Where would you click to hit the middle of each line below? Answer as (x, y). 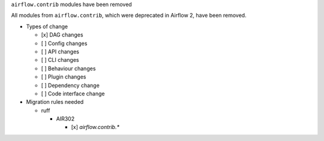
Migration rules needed (55, 102)
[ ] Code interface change (73, 94)
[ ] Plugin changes (64, 77)
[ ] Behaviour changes (68, 68)
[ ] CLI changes (60, 60)
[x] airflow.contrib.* (95, 127)
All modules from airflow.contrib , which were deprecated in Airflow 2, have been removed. (129, 16)
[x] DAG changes (62, 35)
